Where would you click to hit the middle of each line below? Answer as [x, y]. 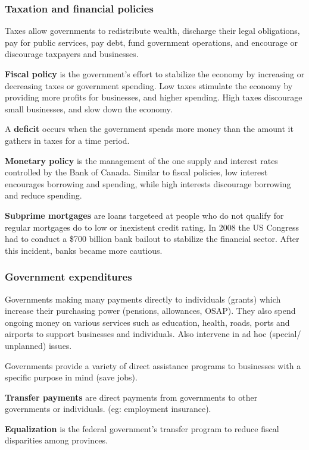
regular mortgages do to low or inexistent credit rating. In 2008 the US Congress [152, 227]
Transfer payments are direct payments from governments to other [131, 397]
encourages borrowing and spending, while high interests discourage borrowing [148, 183]
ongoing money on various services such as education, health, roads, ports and [147, 322]
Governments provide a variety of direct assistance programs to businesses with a [153, 365]
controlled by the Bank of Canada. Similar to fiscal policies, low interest [136, 172]
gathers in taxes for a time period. [67, 140]
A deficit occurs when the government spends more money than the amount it [149, 129]
